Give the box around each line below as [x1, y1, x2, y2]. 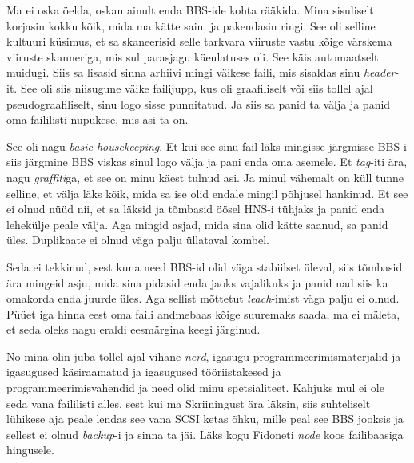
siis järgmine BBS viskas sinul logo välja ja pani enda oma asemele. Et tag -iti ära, [6, 153, 408, 170]
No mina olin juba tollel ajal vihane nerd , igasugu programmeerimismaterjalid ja [6, 347, 401, 364]
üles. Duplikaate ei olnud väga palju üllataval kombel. [6, 231, 269, 248]
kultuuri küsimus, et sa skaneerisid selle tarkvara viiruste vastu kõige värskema [6, 33, 392, 49]
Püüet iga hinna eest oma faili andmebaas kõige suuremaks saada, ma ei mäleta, [6, 305, 400, 322]
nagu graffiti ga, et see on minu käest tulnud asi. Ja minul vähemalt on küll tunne [6, 168, 404, 185]
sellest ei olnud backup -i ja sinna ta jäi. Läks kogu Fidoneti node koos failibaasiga [6, 425, 404, 442]
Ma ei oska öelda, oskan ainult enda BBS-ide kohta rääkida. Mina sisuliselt [6, 2, 374, 18]
